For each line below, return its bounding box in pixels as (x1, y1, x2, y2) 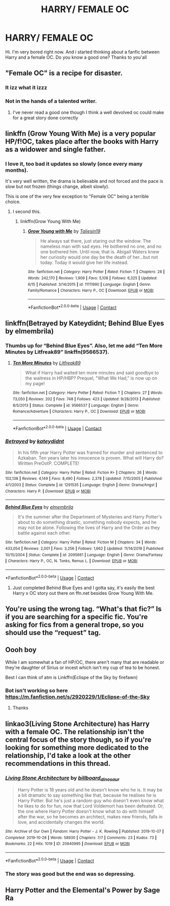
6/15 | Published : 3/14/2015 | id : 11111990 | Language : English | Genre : (27, 282, 151, 287)
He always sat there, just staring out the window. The (40, 238, 151, 244)
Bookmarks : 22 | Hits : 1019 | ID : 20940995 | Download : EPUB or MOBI (5, 841, 130, 847)
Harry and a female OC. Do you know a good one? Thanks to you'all (5, 54, 147, 60)
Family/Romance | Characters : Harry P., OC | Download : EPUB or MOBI (27, 288, 154, 293)
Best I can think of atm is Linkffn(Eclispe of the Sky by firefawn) (5, 674, 138, 680)
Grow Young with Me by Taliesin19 (27, 228, 101, 234)
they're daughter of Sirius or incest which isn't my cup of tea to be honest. (5, 664, 160, 670)
